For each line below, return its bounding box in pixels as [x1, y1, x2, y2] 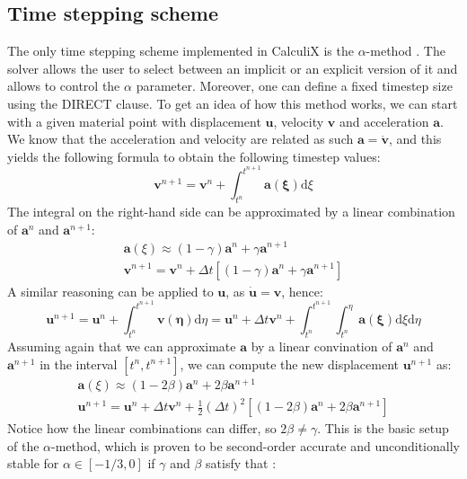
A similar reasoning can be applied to [7, 281, 214, 300]
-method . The [366, 41, 445, 60]
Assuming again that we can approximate [7, 337, 236, 355]
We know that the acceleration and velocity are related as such [7, 129, 354, 148]
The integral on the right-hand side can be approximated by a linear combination [7, 202, 455, 221]
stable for [7, 454, 59, 473]
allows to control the [7, 76, 120, 95]
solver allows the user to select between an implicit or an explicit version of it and [7, 58, 458, 77]
